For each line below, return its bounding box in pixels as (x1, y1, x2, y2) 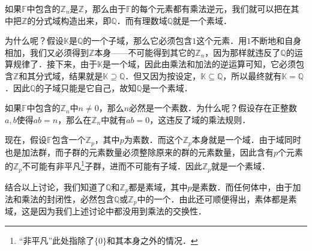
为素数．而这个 (124, 133, 183, 146)
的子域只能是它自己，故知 (35, 81, 137, 94)
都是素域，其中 (128, 180, 188, 193)
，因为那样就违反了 (205, 46, 281, 58)
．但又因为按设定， (125, 69, 201, 82)
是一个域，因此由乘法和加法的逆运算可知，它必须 (102, 58, 296, 70)
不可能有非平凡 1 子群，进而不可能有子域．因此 (22, 158, 202, 172)
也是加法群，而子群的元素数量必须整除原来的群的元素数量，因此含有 (5, 145, 274, 158)
